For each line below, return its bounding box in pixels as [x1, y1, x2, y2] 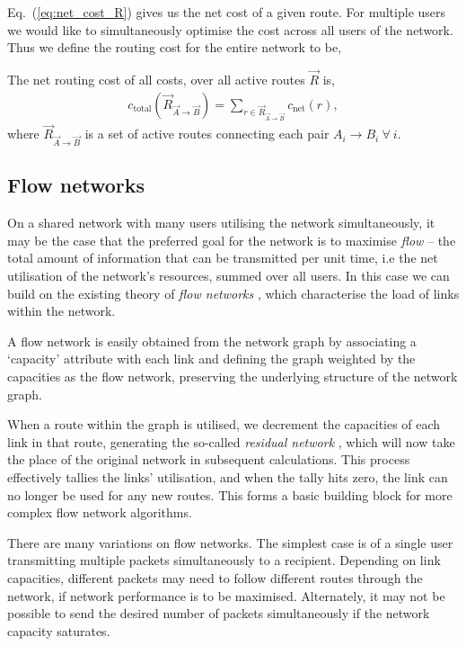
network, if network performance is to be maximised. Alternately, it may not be [7, 586, 445, 605]
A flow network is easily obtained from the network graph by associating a [7, 331, 417, 350]
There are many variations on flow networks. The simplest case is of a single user [7, 533, 453, 552]
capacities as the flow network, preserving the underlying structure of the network [7, 367, 458, 386]
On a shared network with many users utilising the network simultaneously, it [7, 213, 435, 232]
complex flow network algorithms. [7, 503, 192, 522]
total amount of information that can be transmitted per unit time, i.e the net [7, 248, 438, 267]
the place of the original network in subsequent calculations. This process [7, 450, 410, 469]
